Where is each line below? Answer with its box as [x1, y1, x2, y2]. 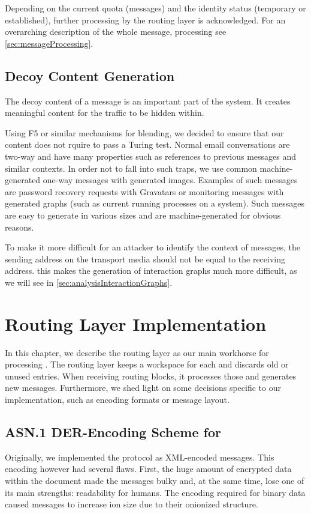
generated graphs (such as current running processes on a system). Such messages [5, 197, 304, 210]
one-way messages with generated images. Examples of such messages [43, 174, 298, 186]
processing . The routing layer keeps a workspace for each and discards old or [5, 358, 289, 370]
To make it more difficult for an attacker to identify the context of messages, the [5, 241, 301, 253]
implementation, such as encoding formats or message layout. [5, 393, 230, 405]
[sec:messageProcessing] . [5, 37, 93, 49]
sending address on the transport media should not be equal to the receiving [5, 252, 286, 265]
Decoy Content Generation [5, 66, 175, 85]
